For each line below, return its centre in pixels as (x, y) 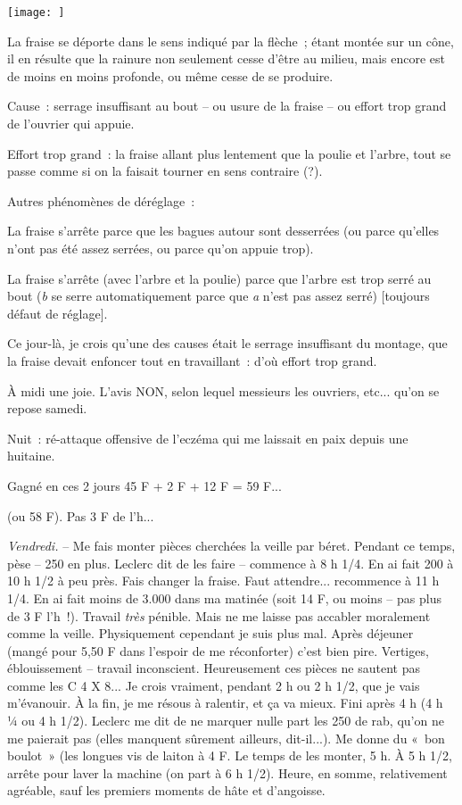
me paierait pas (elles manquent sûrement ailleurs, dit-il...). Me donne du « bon (226, 738)
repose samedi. (47, 408)
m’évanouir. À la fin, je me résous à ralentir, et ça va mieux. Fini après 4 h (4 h (225, 703)
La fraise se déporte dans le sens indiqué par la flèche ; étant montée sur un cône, (231, 41)
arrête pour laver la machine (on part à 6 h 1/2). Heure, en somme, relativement (227, 772)
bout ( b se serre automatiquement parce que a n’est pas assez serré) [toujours (219, 296)
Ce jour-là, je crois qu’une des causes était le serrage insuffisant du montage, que (227, 343)
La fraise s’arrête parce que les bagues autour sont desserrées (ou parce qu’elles (223, 231)
